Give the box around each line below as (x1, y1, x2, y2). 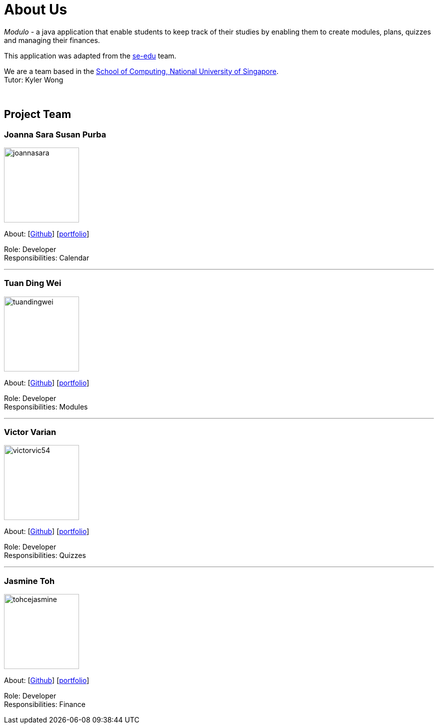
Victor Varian (4, 427, 56, 437)
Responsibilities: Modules (4, 402, 88, 411)
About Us (4, 1, 67, 18)
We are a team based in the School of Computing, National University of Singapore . (4, 66, 279, 75)
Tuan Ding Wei (4, 278, 61, 288)
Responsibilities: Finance (4, 700, 85, 709)
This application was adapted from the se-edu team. (4, 51, 176, 60)
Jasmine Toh (4, 575, 55, 586)
